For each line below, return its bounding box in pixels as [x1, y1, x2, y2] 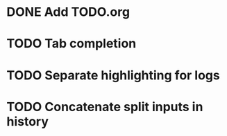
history [6, 113, 49, 129]
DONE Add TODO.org [6, 4, 130, 20]
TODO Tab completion [6, 36, 137, 52]
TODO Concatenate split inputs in [6, 99, 203, 115]
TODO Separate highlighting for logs [6, 67, 220, 83]
